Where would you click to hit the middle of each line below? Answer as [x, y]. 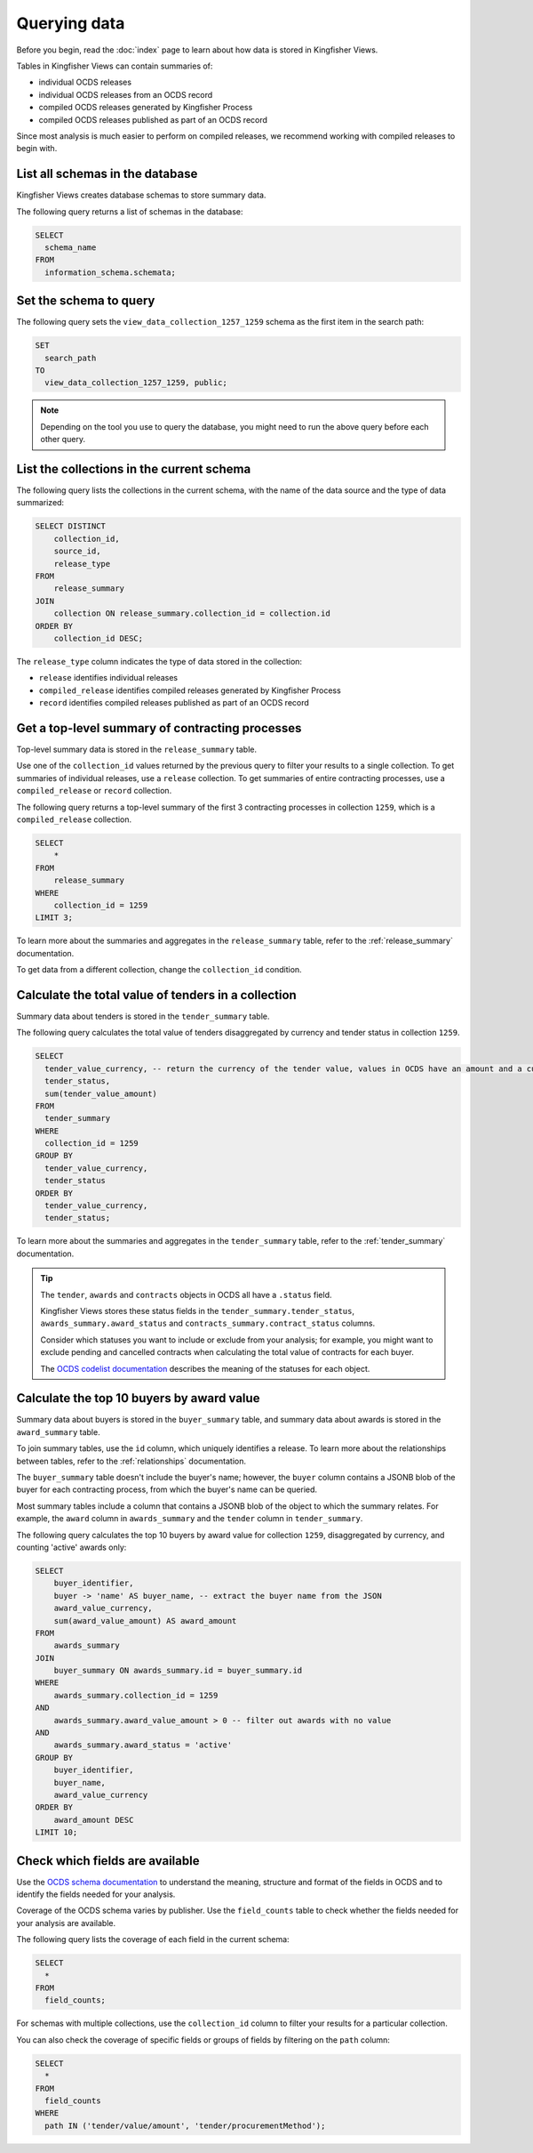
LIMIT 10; [56, 1832]
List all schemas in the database [107, 174]
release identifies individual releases [108, 678]
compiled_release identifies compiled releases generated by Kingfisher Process [190, 690]
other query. [63, 439]
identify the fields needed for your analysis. [96, 1894]
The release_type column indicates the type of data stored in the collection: [159, 661]
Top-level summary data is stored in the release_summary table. [137, 750]
